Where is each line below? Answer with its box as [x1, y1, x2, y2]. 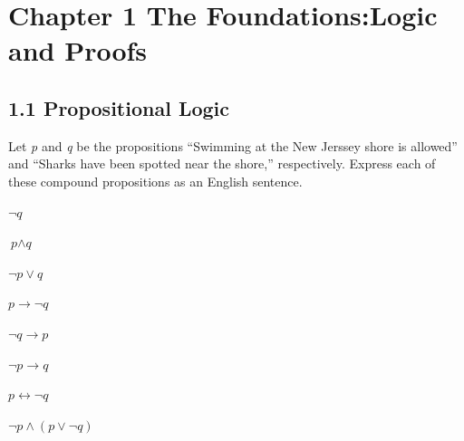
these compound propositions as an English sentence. [8, 171, 303, 190]
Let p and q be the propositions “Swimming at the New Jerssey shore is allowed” [8, 136, 458, 155]
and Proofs [8, 32, 148, 69]
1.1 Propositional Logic [8, 93, 229, 121]
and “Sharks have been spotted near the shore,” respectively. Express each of [8, 154, 436, 173]
